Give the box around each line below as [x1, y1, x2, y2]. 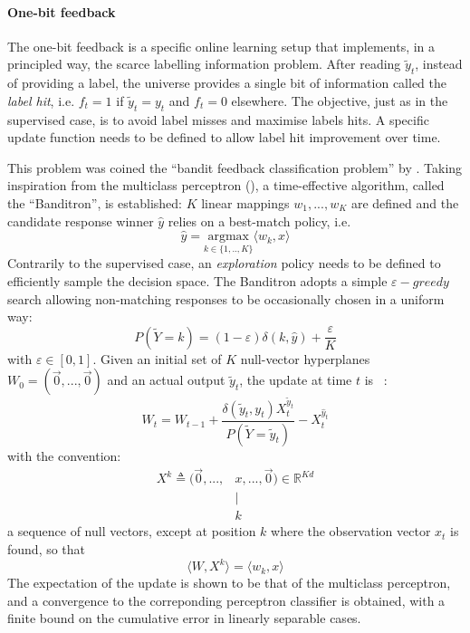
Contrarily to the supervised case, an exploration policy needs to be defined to [7, 254, 441, 273]
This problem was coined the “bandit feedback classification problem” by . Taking [7, 158, 463, 177]
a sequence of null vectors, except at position [7, 522, 256, 541]
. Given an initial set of [92, 349, 222, 368]
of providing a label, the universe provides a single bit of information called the [7, 73, 446, 92]
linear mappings [201, 193, 290, 212]
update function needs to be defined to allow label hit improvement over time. [7, 128, 441, 147]
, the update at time [239, 370, 352, 389]
